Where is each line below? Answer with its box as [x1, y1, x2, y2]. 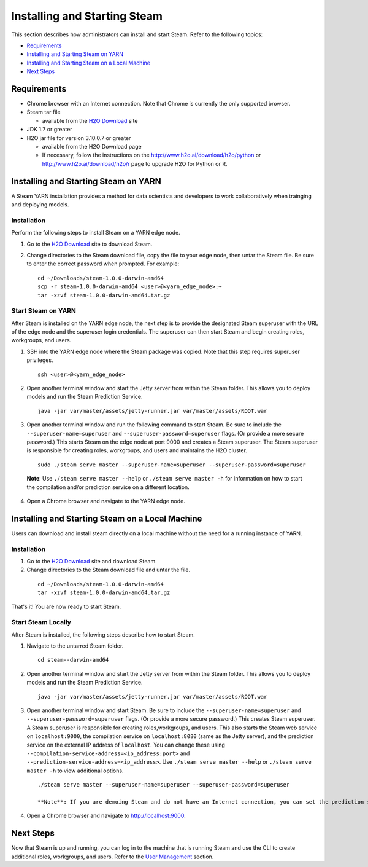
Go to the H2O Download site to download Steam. [26, 240, 153, 248]
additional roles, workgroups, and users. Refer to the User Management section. [11, 853, 214, 860]
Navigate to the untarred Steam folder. [26, 642, 124, 649]
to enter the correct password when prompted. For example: [26, 260, 180, 267]
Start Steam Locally [11, 618, 72, 627]
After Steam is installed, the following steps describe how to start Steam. [11, 630, 196, 638]
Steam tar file [26, 108, 61, 116]
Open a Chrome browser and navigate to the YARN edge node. [26, 497, 185, 504]
